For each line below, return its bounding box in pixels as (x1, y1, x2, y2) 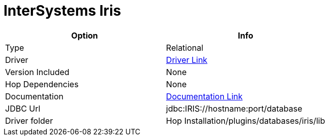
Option (71, 30, 98, 41)
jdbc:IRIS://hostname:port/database (166, 103, 303, 114)
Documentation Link (166, 91, 243, 101)
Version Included (5, 66, 70, 77)
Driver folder (5, 115, 53, 126)
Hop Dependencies (5, 79, 79, 89)
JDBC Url (5, 103, 41, 114)
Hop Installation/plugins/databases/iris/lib (166, 115, 325, 126)
